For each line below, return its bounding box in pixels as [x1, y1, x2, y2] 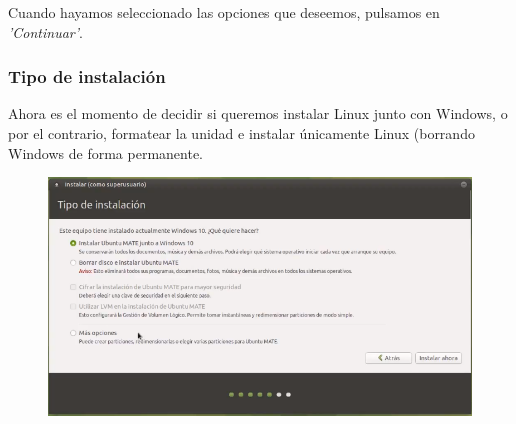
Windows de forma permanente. [8, 142, 203, 163]
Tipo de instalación [8, 64, 166, 89]
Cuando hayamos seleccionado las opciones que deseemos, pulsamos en [8, 2, 440, 22]
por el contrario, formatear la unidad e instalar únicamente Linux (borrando [8, 123, 475, 143]
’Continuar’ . [8, 21, 83, 42]
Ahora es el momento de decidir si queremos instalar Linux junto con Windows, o [8, 103, 508, 124]
